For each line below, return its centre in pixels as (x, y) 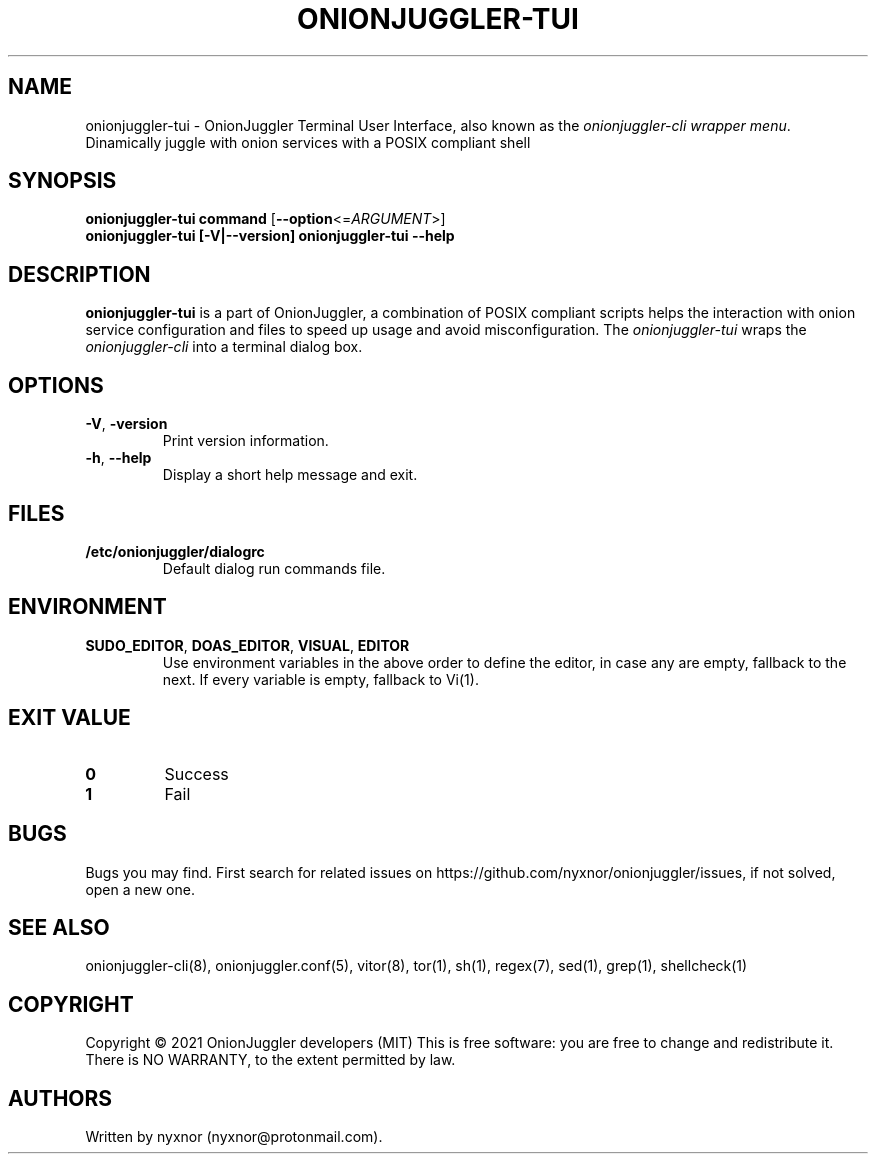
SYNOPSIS (62, 181)
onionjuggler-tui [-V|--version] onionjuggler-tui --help (270, 236)
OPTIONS (56, 385)
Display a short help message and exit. (290, 475)
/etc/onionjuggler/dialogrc (175, 551)
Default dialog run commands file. (274, 568)
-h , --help (118, 458)
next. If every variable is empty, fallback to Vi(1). (320, 679)
